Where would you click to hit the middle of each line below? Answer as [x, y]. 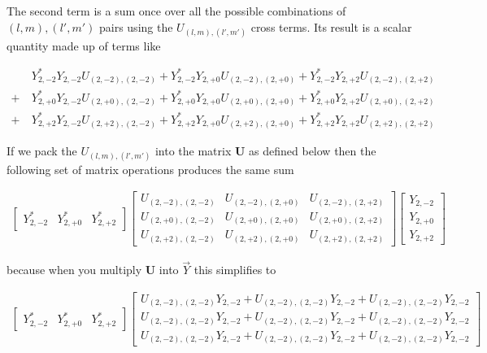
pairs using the [136, 26]
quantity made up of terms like [84, 45]
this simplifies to [235, 270]
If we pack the [42, 150]
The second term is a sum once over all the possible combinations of [176, 11]
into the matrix [193, 150]
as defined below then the [313, 150]
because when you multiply [74, 270]
